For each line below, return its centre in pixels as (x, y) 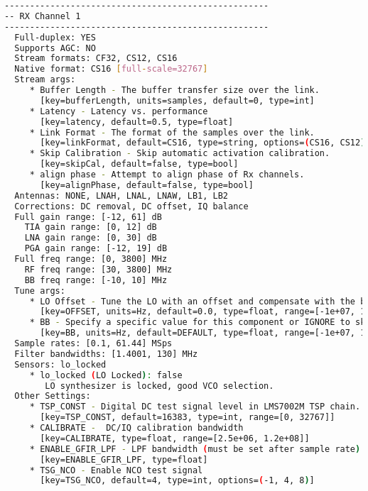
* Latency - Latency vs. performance (119, 111)
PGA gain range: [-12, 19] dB (96, 249)
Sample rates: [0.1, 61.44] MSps (93, 343)
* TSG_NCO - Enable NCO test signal (116, 470)
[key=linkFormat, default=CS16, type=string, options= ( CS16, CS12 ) (203, 143)
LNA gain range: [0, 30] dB (91, 238)
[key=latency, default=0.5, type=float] (137, 122)
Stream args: (45, 80)
